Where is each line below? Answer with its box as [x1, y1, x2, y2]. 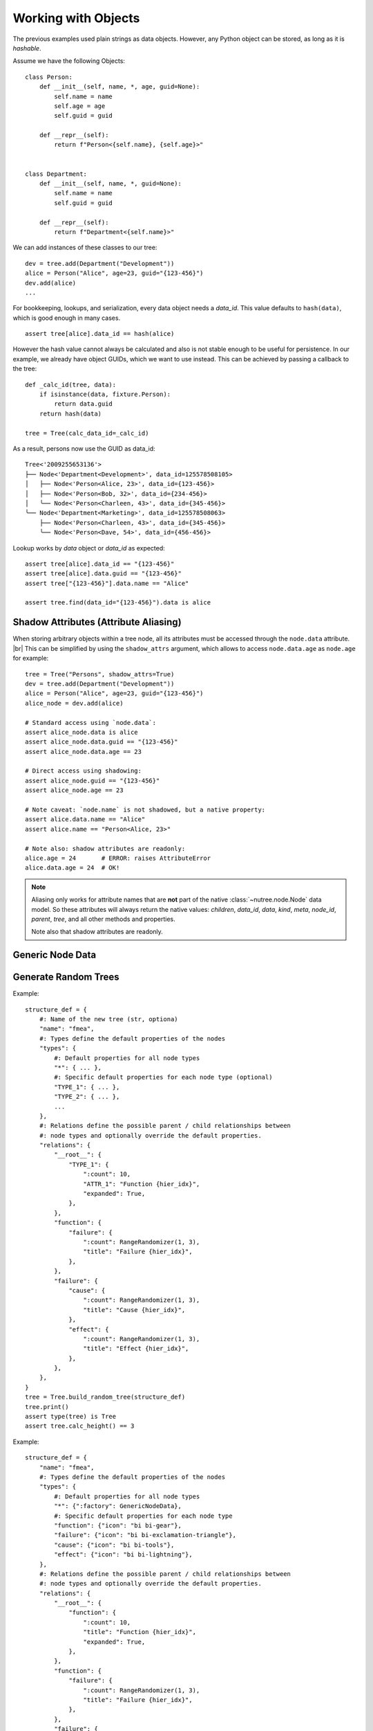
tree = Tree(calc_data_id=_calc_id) [25, 429, 149, 437]
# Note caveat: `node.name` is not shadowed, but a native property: [25, 806, 266, 814]
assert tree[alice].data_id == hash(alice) [25, 330, 175, 338]
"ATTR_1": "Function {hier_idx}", [83, 1180, 200, 1187]
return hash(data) [39, 409, 102, 418]
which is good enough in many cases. [12, 314, 121, 322]
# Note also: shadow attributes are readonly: [25, 845, 186, 852]
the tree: [12, 364, 37, 373]
